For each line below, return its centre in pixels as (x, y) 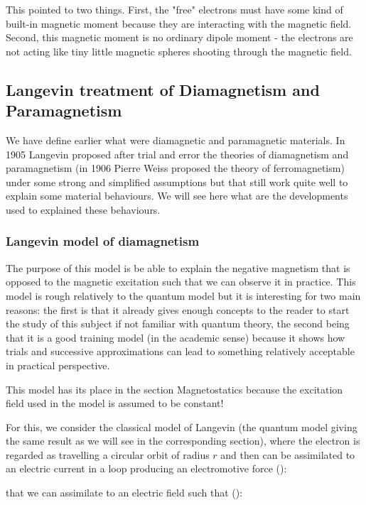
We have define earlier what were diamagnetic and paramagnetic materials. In (176, 140)
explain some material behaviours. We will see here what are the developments (177, 196)
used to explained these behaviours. (83, 209)
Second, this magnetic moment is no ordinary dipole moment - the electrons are (179, 37)
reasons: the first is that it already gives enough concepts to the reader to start (178, 309)
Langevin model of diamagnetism (103, 241)
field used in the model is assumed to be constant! (115, 403)
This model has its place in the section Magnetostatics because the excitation (174, 389)
